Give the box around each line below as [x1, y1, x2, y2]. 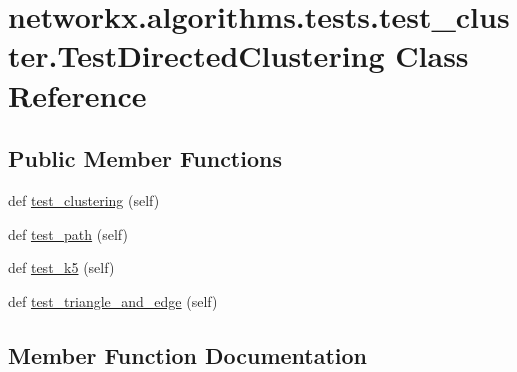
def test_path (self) [8, 223, 128, 244]
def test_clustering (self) [8, 189, 160, 210]
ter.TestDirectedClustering [8, 35, 385, 76]
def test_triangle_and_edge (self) [8, 290, 218, 311]
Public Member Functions [8, 143, 282, 174]
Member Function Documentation [8, 339, 368, 370]
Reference [8, 74, 147, 115]
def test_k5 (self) [8, 257, 115, 278]
